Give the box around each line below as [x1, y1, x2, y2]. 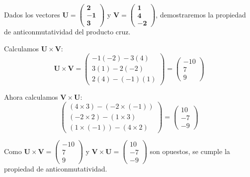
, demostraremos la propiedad [156, 9, 246, 19]
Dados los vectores [4, 9, 60, 19]
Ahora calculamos [4, 91, 58, 102]
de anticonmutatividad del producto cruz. [4, 26, 131, 37]
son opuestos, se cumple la [150, 146, 230, 156]
